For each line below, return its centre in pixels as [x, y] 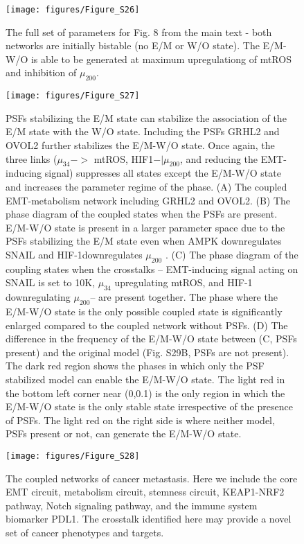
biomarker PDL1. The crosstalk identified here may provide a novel [149, 519]
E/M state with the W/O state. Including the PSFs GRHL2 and [143, 131]
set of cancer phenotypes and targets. [85, 532]
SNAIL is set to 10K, [51, 282]
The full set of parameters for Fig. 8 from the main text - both [139, 32]
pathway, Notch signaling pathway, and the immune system [132, 505]
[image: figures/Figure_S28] [73, 456]
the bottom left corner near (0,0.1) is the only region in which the [145, 393]
